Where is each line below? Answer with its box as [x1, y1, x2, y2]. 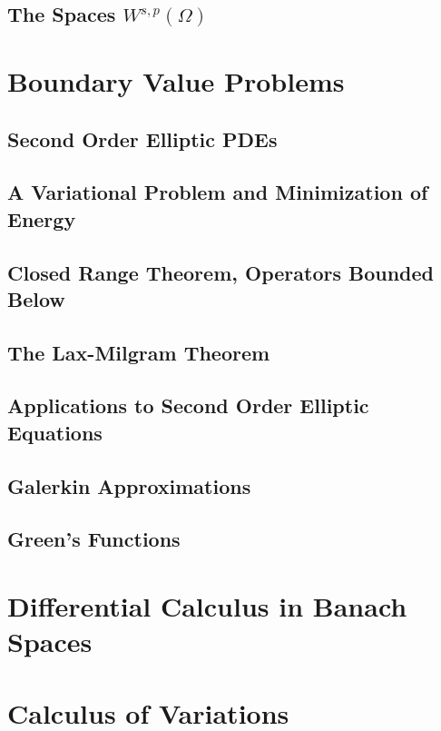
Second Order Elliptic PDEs [7, 124, 278, 153]
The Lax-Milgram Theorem [7, 338, 270, 366]
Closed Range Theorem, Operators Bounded [7, 258, 434, 286]
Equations [7, 418, 103, 446]
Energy [7, 204, 76, 232]
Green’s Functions [7, 525, 181, 553]
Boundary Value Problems [7, 62, 345, 99]
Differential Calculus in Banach [7, 587, 407, 624]
